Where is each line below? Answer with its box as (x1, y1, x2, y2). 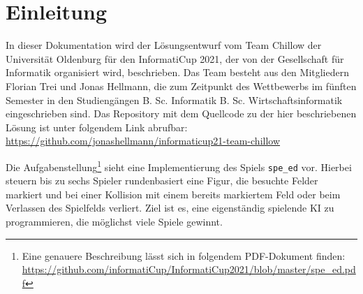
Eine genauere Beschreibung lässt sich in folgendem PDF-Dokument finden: (22, 248, 346, 263)
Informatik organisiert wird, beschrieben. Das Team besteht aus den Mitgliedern (6, 65, 349, 80)
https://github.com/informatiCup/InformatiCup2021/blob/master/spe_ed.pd (22, 262, 356, 277)
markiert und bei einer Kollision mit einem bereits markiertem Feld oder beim (6, 186, 341, 201)
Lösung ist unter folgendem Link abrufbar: (6, 119, 188, 134)
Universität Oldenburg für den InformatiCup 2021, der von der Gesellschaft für (6, 51, 344, 66)
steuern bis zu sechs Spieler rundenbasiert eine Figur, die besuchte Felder (6, 173, 318, 188)
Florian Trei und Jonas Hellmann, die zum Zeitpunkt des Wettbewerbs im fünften (6, 78, 357, 93)
